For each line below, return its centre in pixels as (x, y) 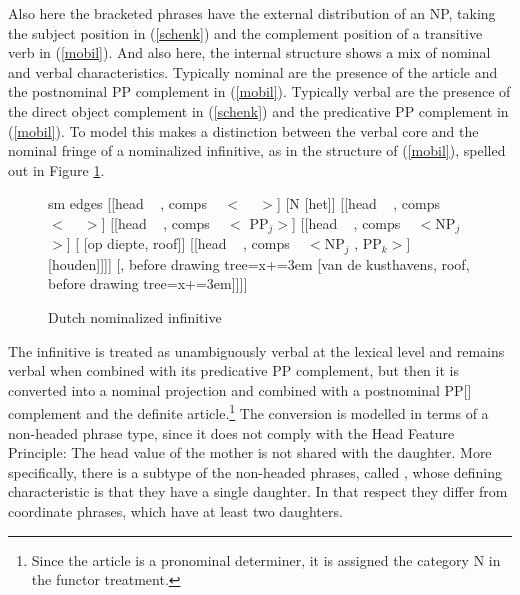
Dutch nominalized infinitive (135, 317)
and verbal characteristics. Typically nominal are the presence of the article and (253, 71)
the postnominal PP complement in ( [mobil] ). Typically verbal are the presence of (259, 91)
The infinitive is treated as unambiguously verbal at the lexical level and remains (256, 350)
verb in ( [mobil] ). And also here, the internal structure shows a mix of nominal (249, 52)
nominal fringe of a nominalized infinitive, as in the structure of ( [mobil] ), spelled (257, 150)
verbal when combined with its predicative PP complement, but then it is (233, 370)
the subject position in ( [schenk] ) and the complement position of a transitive (245, 32)
